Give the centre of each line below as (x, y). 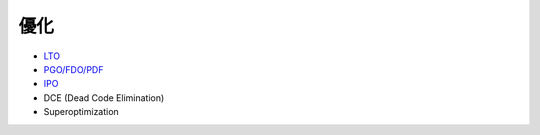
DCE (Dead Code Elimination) (104, 97)
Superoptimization (81, 112)
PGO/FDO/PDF (73, 69)
